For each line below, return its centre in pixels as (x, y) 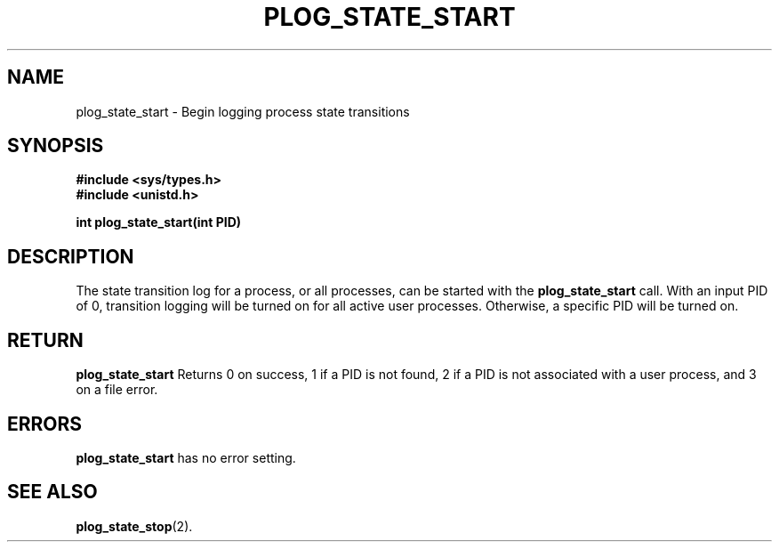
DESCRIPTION (71, 256)
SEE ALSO (52, 492)
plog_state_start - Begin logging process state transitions (243, 111)
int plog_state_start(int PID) (159, 222)
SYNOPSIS (56, 146)
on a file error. (117, 390)
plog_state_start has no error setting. (186, 457)
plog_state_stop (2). (134, 526)
